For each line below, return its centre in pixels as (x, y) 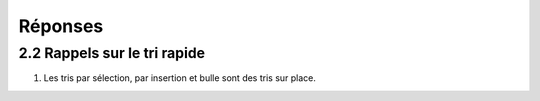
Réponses (61, 26)
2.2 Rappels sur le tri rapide (111, 53)
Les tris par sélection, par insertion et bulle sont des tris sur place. (180, 78)
